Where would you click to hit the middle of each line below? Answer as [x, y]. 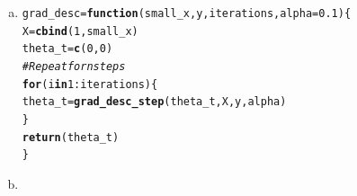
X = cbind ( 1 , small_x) [80, 31]
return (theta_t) [71, 137]
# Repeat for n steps [74, 66]
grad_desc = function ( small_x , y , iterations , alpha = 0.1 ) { [187, 13]
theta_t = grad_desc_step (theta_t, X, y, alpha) [154, 102]
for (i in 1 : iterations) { [90, 84]
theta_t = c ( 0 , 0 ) [67, 49]
